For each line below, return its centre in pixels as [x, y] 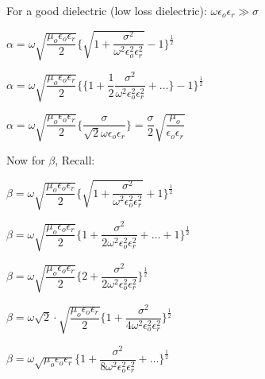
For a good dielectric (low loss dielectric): [107, 10]
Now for [26, 160]
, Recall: [75, 160]
